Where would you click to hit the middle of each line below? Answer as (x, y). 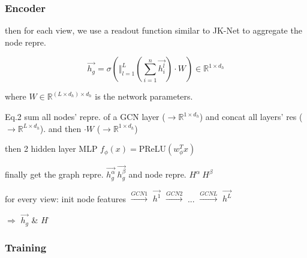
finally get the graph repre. (54, 174)
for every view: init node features (66, 198)
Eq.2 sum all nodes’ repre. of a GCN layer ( (85, 116)
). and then (61, 128)
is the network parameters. (144, 96)
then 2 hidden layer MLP (51, 148)
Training (26, 247)
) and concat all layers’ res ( (251, 116)
